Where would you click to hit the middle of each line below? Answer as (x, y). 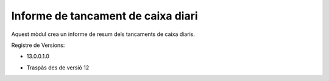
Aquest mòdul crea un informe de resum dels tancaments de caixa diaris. (103, 34)
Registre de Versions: (38, 45)
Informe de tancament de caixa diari (104, 16)
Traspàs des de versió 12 (58, 68)
